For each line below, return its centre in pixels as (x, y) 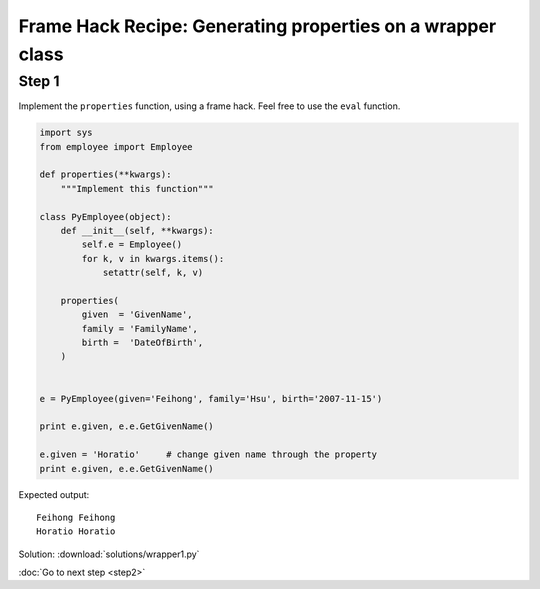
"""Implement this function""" (137, 188)
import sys (66, 133)
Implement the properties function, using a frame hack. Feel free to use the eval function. (209, 106)
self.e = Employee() (132, 244)
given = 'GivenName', (137, 314)
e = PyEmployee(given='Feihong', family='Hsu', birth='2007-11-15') (211, 398)
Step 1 (39, 81)
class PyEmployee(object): (105, 216)
